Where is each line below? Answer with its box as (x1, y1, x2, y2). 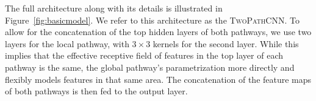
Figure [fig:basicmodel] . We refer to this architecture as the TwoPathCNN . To (5, 13, 300, 26)
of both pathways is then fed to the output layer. (5, 85, 188, 97)
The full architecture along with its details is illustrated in (5, 2, 223, 14)
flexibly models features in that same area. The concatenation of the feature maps (5, 73, 312, 85)
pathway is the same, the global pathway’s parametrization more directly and (5, 60, 295, 73)
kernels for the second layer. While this (153, 37, 299, 50)
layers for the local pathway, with (5, 37, 129, 50)
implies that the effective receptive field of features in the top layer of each (5, 49, 283, 62)
